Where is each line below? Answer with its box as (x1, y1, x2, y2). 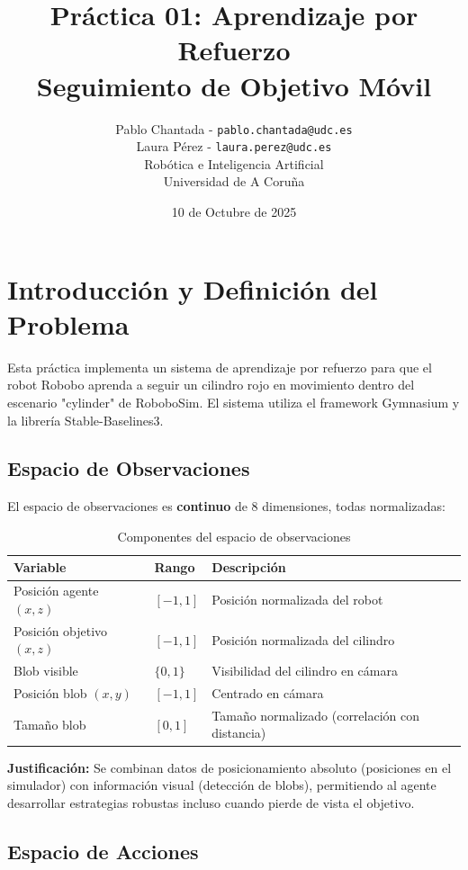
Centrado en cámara (211, 684, 324, 703)
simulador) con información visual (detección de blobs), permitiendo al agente (7, 776, 436, 794)
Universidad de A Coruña (163, 172, 305, 191)
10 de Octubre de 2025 (171, 202, 297, 220)
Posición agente (13, 581, 99, 600)
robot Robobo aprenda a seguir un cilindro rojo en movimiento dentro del (7, 375, 415, 394)
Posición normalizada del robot (211, 590, 383, 609)
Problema (7, 305, 130, 342)
